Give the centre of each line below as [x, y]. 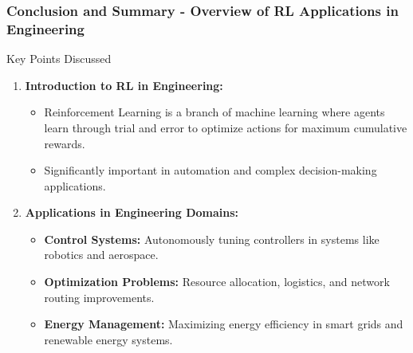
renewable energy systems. [108, 339]
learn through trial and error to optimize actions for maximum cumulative [226, 127]
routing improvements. [99, 297]
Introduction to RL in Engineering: [124, 85]
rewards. [65, 143]
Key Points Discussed [59, 59]
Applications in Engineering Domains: [132, 212]
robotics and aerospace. [101, 255]
